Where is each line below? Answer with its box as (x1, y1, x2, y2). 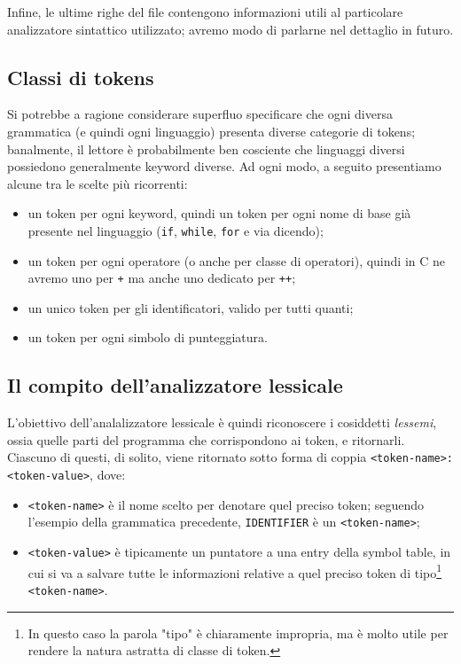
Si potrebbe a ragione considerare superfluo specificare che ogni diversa (7, 105, 393, 123)
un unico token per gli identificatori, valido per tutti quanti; (27, 298, 354, 316)
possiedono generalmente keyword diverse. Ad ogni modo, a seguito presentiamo (7, 157, 441, 176)
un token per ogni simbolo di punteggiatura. (27, 328, 268, 347)
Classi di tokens (7, 63, 154, 90)
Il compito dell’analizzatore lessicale (7, 371, 343, 399)
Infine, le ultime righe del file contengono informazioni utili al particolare (7, 3, 403, 20)
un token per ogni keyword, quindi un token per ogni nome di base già (27, 204, 411, 223)
